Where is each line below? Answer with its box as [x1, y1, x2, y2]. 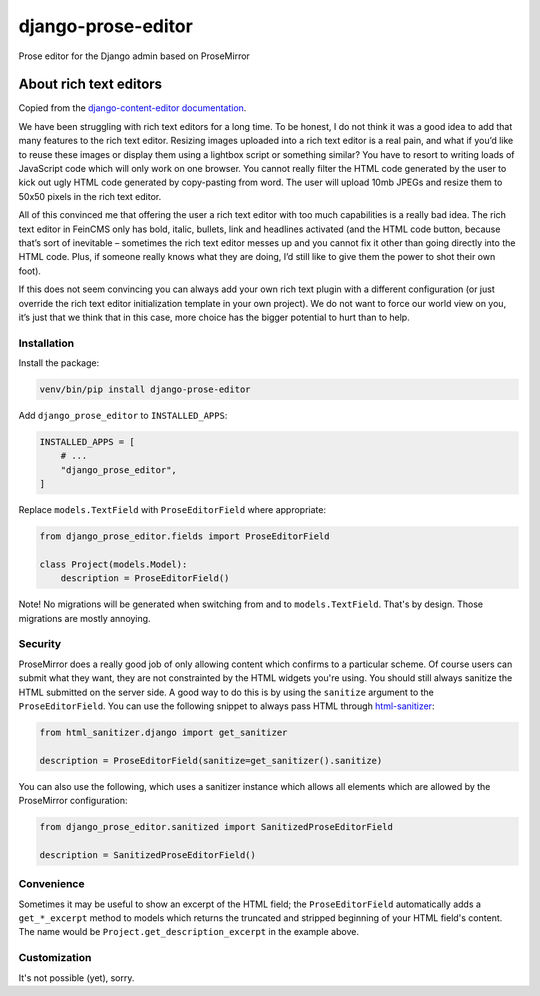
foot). [18, 265, 42, 277]
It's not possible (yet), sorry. [18, 971, 135, 984]
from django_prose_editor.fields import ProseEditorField [39, 531, 330, 542]
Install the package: [18, 357, 100, 369]
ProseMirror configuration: [18, 795, 128, 807]
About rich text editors [18, 76, 163, 93]
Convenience [18, 877, 85, 891]
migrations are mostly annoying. [18, 612, 151, 624]
